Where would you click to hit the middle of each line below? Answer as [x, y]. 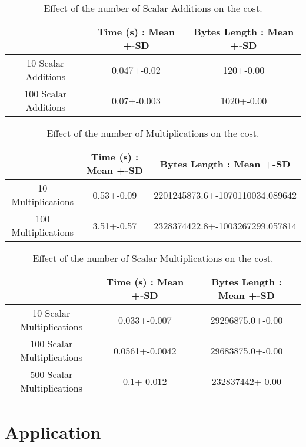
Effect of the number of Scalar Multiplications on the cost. [153, 258]
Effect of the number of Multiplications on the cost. [153, 133]
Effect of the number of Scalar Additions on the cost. [153, 8]
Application [53, 432]
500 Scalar [51, 374]
